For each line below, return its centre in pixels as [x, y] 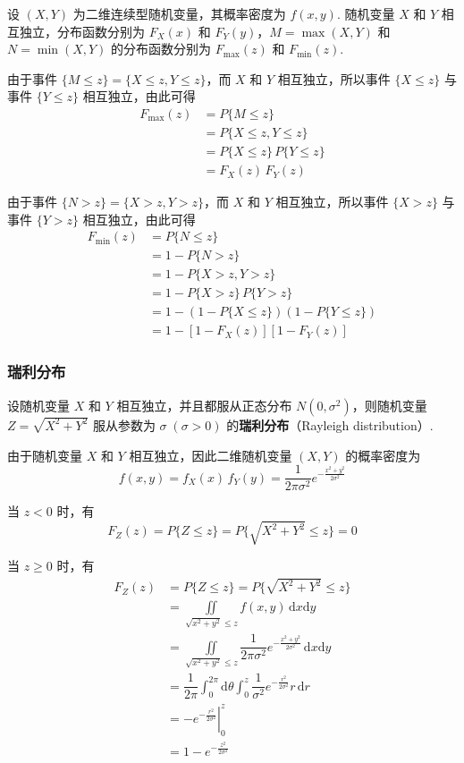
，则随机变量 [389, 405]
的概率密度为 [383, 455]
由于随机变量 [45, 455]
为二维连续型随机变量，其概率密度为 [179, 13]
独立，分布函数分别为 [82, 31]
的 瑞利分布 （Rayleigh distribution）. [330, 424]
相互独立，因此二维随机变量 [211, 455]
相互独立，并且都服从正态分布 [204, 405]
